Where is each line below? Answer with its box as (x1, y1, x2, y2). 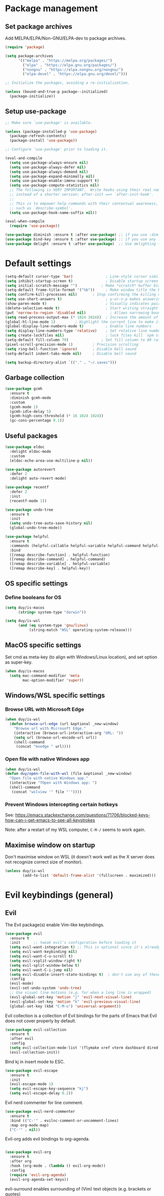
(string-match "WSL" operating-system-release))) (29, 628, 132, 632)
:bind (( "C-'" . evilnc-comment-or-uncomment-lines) (9, 1118, 119, 1123)
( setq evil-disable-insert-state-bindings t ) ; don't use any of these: (9, 972, 163, 977)
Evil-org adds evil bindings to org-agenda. (5, 1136, 90, 1142)
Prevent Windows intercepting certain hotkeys (5, 801, 118, 808)
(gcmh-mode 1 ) (9, 405, 38, 409)
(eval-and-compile (5, 156, 42, 161)
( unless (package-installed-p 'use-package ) (5, 129, 97, 134)
